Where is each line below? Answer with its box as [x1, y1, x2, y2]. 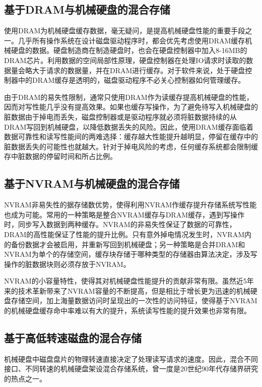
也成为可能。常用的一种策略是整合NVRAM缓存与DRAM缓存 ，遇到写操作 [4, 209, 244, 219]
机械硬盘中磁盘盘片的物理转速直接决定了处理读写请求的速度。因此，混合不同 [4, 353, 258, 364]
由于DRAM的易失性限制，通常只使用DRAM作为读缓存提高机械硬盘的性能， [4, 91, 253, 102]
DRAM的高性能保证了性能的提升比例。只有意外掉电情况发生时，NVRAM [4, 229, 244, 239]
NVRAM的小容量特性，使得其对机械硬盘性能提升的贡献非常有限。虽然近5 [4, 275, 247, 286]
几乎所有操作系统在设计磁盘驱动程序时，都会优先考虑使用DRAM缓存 [18, 35, 245, 45]
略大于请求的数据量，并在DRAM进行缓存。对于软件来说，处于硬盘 [25, 65, 245, 75]
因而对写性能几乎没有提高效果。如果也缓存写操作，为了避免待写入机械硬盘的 [4, 101, 258, 112]
